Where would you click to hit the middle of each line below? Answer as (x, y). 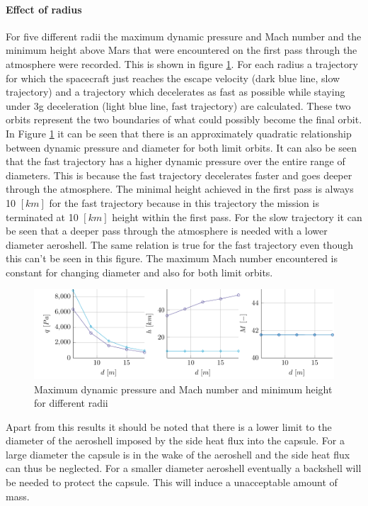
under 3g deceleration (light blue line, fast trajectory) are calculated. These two (178, 105)
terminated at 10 (42, 217)
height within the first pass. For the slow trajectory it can (237, 217)
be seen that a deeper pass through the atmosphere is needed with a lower (167, 231)
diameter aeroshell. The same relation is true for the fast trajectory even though (179, 244)
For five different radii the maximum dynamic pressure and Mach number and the (184, 36)
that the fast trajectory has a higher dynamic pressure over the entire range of (176, 161)
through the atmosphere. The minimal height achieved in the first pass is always (180, 189)
